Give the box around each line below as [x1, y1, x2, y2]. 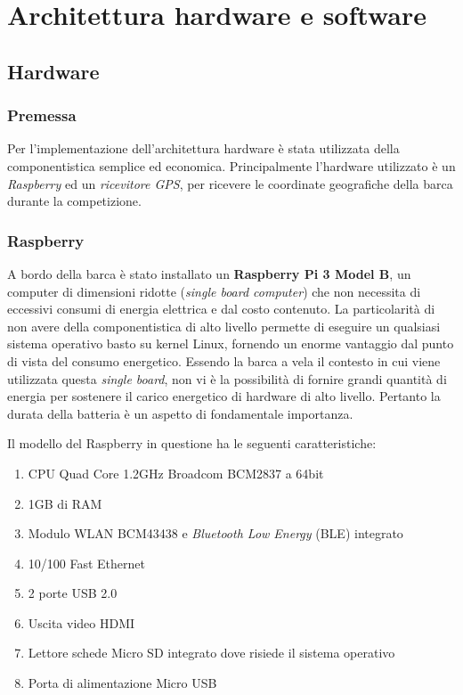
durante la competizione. [7, 192, 142, 210]
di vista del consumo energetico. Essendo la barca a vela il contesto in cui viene [7, 351, 441, 370]
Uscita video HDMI [28, 613, 135, 632]
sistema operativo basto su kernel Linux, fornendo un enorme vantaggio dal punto [7, 334, 454, 353]
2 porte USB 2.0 [28, 584, 118, 602]
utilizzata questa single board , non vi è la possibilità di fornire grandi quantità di [7, 369, 447, 388]
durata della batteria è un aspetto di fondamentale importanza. [7, 404, 353, 422]
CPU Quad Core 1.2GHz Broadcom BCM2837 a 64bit [28, 463, 324, 482]
